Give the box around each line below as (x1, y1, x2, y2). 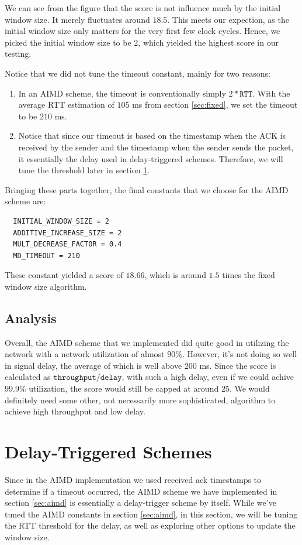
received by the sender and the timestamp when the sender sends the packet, (18, 140, 294, 153)
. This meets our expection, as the (167, 13, 289, 25)
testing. (5, 47, 32, 60)
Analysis (5, 309, 57, 327)
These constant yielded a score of (5, 269, 123, 281)
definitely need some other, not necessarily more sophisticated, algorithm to (5, 393, 276, 406)
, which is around (144, 269, 206, 281)
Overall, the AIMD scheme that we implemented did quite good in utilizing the (5, 336, 289, 348)
